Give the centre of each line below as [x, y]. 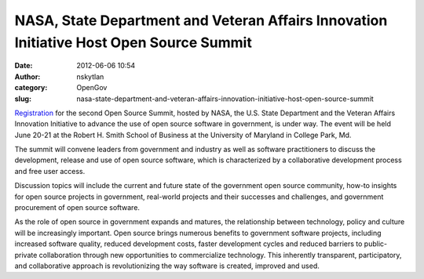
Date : [24, 66]
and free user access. [50, 171]
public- [376, 244]
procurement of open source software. [77, 208]
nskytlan [90, 76]
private [26, 255]
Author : [27, 76]
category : [31, 88]
